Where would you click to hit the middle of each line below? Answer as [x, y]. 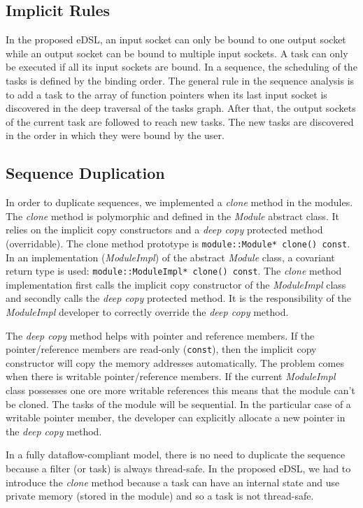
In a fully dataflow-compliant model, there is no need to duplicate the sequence [176, 455]
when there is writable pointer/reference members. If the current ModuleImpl [171, 376]
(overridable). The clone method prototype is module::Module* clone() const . [178, 243]
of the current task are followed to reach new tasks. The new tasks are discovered [180, 121]
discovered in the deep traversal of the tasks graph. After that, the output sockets [181, 108]
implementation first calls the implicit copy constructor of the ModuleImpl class [176, 284]
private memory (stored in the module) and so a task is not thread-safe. [160, 496]
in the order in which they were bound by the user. [115, 135]
